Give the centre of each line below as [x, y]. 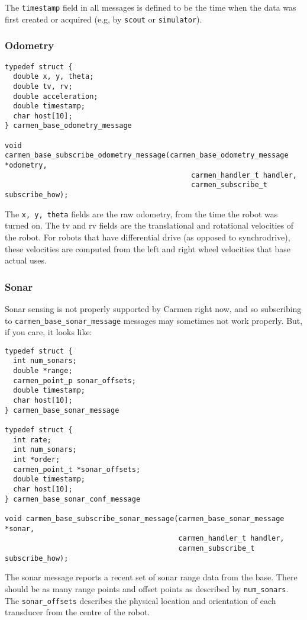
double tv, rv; [43, 86]
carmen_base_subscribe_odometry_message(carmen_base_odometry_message [147, 155]
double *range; [43, 371]
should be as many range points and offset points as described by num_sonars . [147, 588]
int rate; [32, 440]
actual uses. [26, 260]
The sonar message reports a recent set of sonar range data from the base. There [151, 577]
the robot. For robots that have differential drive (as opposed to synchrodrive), [148, 237]
